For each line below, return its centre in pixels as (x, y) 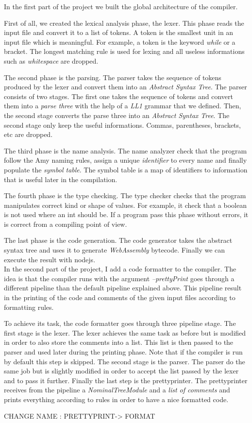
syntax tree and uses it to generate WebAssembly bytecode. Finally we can (115, 250)
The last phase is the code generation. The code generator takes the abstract (118, 240)
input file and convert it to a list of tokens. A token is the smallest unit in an (119, 32)
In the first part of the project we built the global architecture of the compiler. (121, 6)
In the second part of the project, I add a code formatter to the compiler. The (120, 269)
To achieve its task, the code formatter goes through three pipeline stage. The (120, 323)
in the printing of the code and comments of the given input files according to (120, 297)
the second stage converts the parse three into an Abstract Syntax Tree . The (117, 115)
